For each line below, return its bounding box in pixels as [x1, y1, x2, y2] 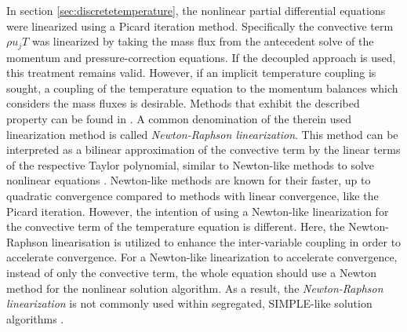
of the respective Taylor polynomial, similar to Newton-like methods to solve [6, 156, 375, 173]
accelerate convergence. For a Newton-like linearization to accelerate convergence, [6, 249, 398, 265]
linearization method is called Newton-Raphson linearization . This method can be [6, 126, 398, 142]
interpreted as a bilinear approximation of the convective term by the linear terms [6, 141, 401, 158]
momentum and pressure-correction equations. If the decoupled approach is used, [6, 49, 396, 65]
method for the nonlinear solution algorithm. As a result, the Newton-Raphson [6, 279, 383, 296]
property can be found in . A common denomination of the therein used [6, 111, 352, 127]
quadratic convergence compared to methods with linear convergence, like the [6, 187, 379, 203]
